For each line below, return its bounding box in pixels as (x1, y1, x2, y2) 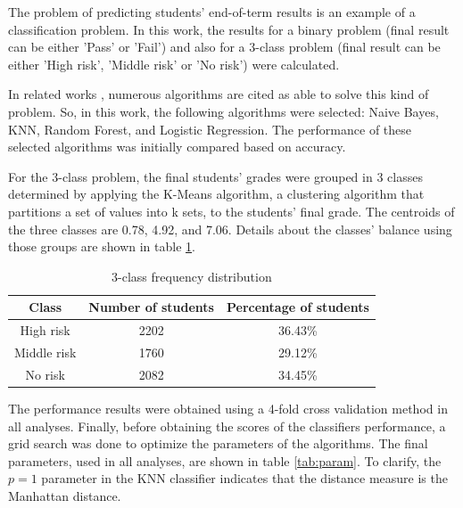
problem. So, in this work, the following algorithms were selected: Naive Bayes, (8, 102, 439, 120)
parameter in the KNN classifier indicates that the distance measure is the (41, 469, 448, 488)
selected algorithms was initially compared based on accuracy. (8, 137, 346, 156)
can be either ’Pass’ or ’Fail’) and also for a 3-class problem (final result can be (8, 37, 441, 56)
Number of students (88, 298, 214, 316)
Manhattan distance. (8, 486, 121, 504)
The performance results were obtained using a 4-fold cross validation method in (8, 398, 448, 417)
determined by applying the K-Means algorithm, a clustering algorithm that (8, 184, 425, 203)
